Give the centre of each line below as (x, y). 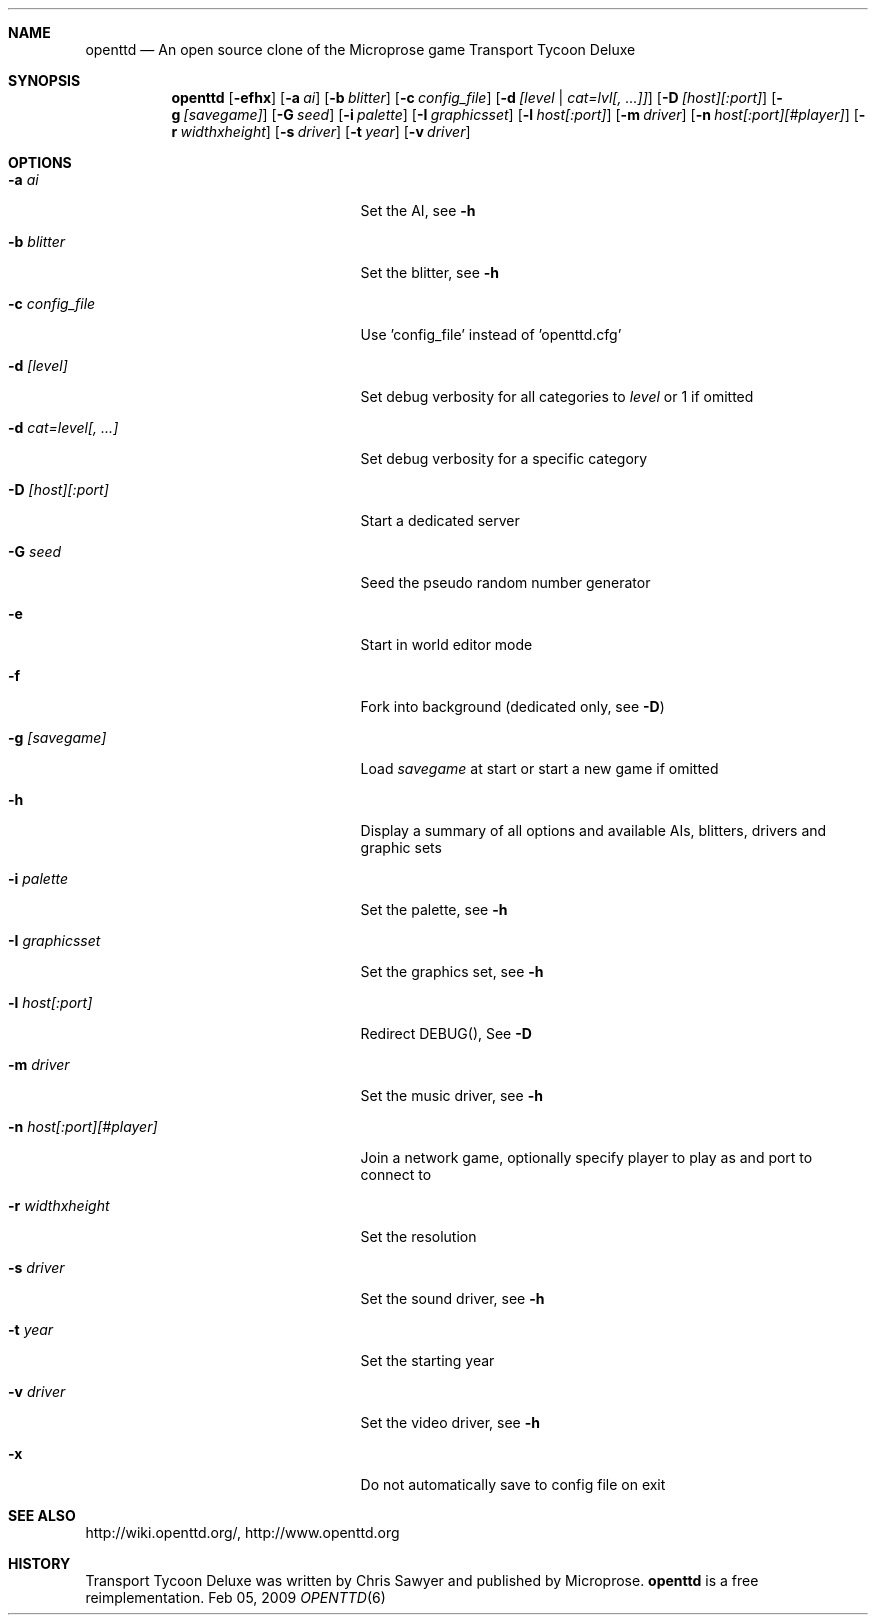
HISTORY (39, 1563)
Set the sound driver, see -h (452, 1298)
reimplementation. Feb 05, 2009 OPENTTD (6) (235, 1597)
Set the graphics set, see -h (452, 971)
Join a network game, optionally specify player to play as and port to (586, 1157)
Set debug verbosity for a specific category (504, 458)
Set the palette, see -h (434, 909)
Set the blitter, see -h (430, 272)
